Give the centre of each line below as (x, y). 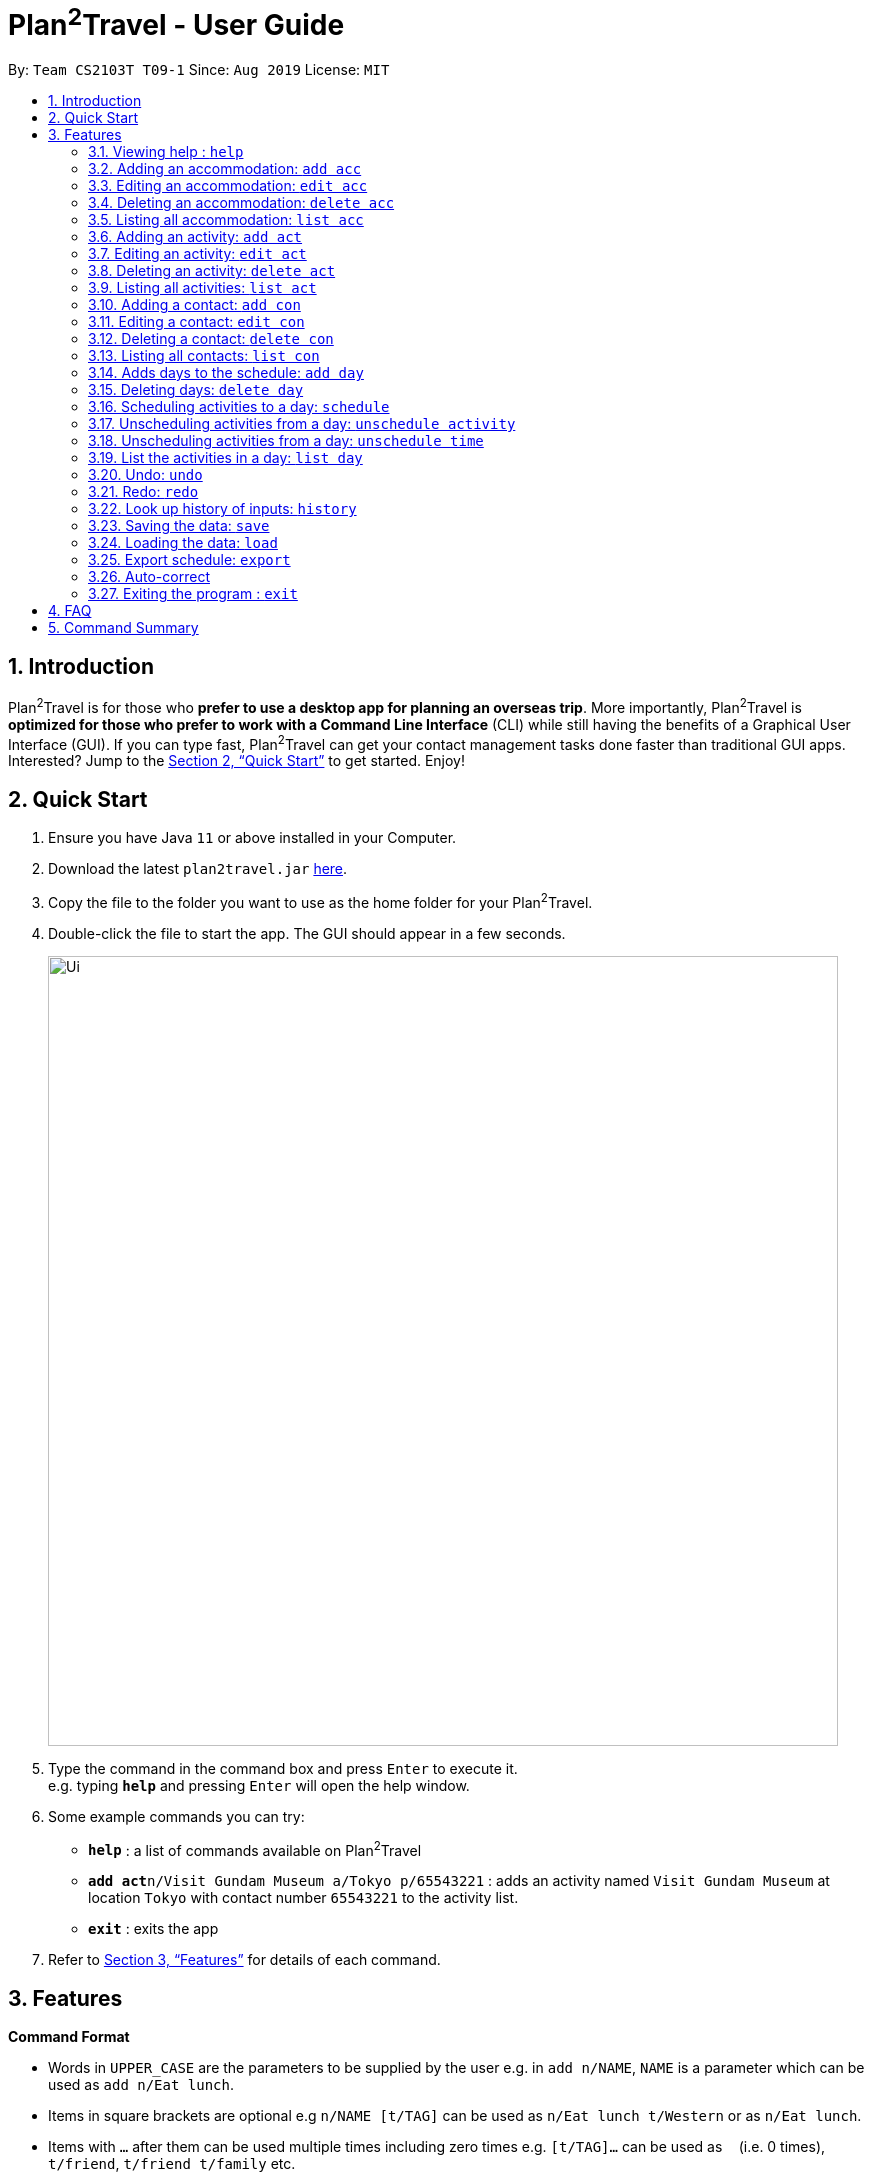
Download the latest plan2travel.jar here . (198, 869)
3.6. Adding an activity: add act (195, 237)
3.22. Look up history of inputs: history (222, 509)
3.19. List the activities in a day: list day (225, 458)
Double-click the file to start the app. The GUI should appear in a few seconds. (307, 933)
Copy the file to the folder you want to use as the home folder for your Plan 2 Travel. (320, 901)
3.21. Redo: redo (143, 492)
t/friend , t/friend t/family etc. (172, 2164)
